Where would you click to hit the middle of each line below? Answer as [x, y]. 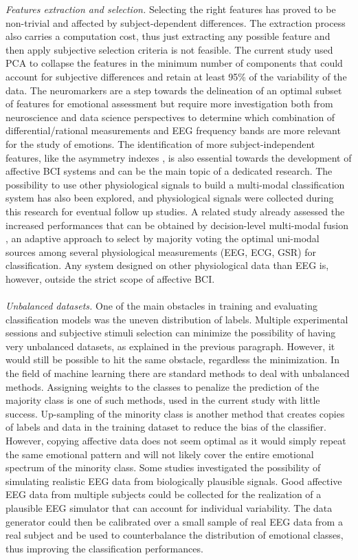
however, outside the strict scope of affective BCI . [110, 278]
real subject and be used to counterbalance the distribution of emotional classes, [175, 535]
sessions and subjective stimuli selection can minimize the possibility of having [171, 333]
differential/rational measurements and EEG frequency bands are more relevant [173, 130]
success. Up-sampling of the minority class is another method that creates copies [175, 413]
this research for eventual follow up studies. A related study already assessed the [175, 211]
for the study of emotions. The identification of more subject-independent [160, 143]
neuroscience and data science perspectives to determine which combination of [170, 117]
